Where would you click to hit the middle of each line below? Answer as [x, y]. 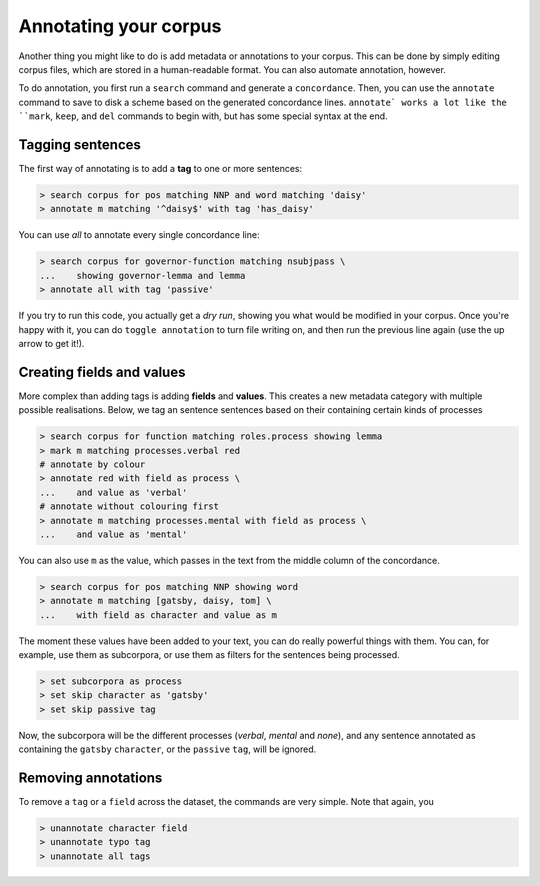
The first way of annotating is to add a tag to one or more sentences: [160, 169]
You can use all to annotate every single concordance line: [139, 235]
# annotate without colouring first [129, 506]
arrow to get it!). [51, 343]
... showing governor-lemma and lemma [142, 275]
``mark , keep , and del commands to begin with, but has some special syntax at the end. [203, 116]
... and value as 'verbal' [113, 492]
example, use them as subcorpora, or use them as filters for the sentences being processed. [209, 655]
